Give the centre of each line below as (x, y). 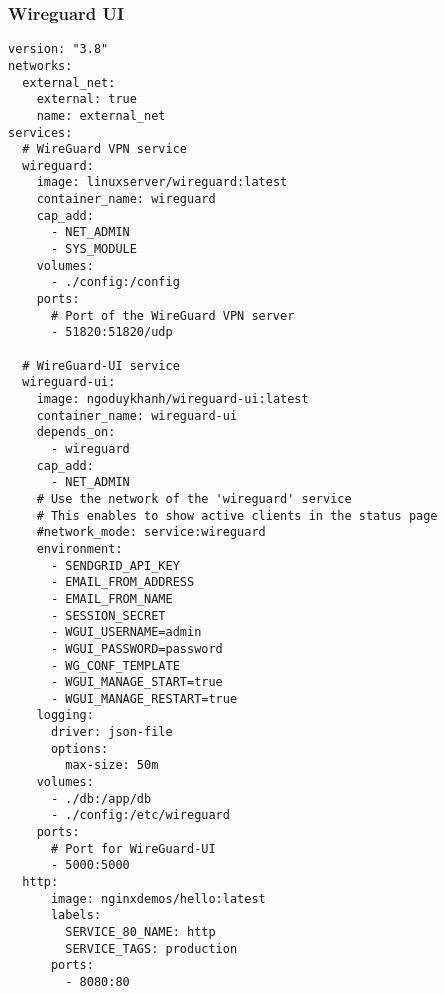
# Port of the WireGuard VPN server (172, 315)
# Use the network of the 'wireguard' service (194, 498)
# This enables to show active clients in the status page (237, 515)
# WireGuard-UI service (101, 365)
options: (79, 748)
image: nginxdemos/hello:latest (158, 898)
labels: (76, 915)
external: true (86, 99)
